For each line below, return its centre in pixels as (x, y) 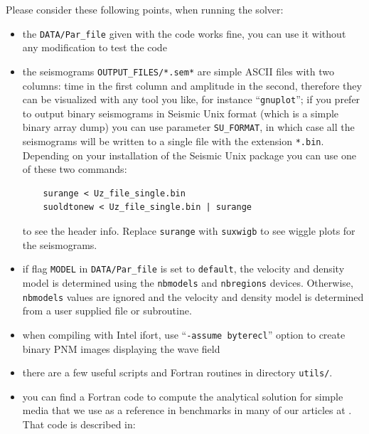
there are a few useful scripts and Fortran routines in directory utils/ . (177, 372)
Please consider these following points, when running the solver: (145, 9)
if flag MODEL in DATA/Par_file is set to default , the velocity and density (183, 269)
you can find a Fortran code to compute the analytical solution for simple (183, 396)
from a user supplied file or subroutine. (107, 311)
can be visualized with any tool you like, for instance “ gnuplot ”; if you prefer (191, 99)
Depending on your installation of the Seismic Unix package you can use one (189, 155)
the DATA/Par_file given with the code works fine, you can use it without (184, 33)
